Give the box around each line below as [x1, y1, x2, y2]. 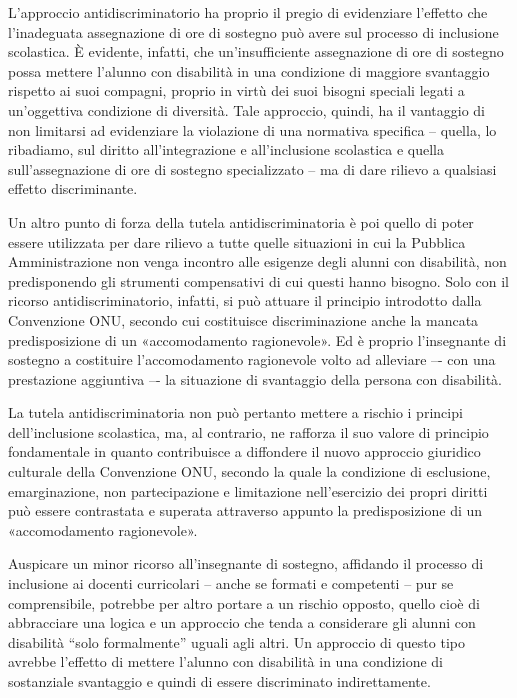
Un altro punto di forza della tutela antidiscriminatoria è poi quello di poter [8, 211, 474, 232]
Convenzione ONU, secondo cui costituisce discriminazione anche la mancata [8, 309, 479, 330]
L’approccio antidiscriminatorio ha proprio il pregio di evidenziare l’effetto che [8, 2, 488, 22]
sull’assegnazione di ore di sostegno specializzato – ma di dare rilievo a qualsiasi [8, 158, 497, 179]
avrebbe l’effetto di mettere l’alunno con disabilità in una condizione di [8, 651, 443, 672]
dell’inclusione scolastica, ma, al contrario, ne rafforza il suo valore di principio [8, 421, 489, 442]
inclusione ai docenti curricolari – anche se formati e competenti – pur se [8, 573, 454, 594]
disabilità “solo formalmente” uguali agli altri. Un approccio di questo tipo [8, 631, 465, 652]
